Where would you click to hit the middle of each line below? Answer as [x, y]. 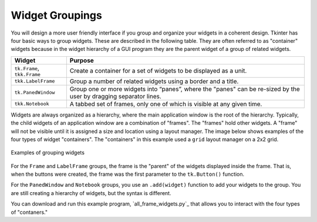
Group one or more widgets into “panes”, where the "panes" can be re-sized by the [185, 89]
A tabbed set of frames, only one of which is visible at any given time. [166, 104]
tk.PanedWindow [35, 93]
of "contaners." [29, 212]
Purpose [82, 60]
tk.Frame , [27, 68]
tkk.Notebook [32, 104]
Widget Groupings [56, 15]
